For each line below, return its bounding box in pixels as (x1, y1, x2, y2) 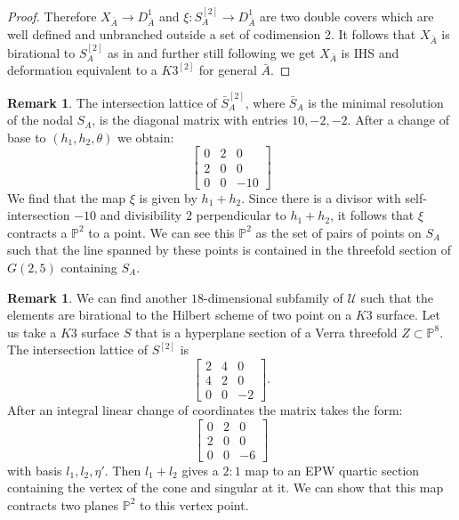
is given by (139, 188, 197, 207)
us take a (7, 322, 57, 341)
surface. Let (376, 305, 440, 324)
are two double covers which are (259, 6, 434, 25)
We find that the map (7, 188, 126, 207)
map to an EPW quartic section (245, 460, 420, 479)
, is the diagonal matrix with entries (92, 110, 288, 129)
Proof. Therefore (7, 6, 97, 25)
